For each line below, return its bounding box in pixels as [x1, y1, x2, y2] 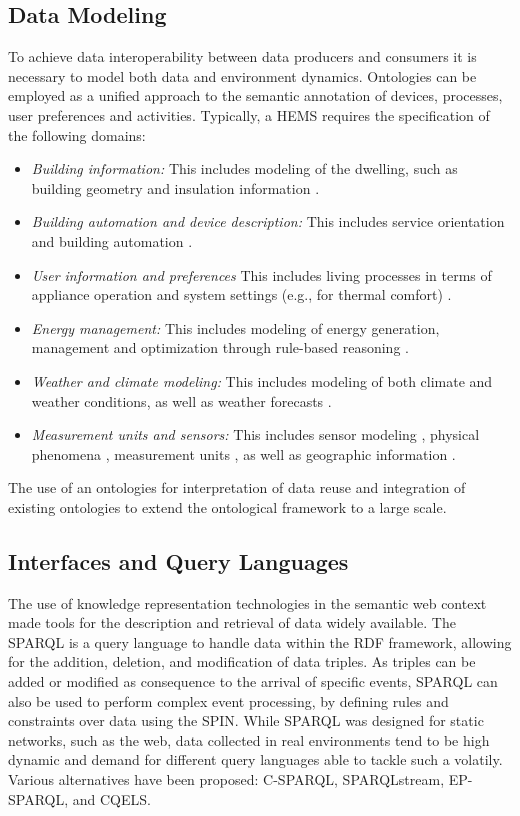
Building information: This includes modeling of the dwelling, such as [31, 158, 458, 179]
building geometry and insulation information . [31, 177, 320, 198]
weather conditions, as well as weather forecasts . [31, 390, 332, 411]
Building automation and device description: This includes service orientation [31, 211, 505, 232]
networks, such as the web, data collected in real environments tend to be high [8, 729, 490, 750]
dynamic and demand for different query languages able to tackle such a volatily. [8, 749, 503, 770]
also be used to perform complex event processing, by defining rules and [8, 690, 449, 711]
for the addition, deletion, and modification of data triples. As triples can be [8, 651, 476, 672]
